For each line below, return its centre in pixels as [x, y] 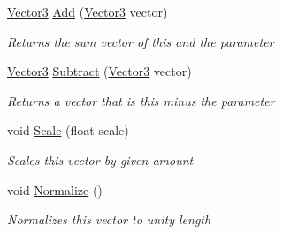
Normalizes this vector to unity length [109, 219]
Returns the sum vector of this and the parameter [141, 41]
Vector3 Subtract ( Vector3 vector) [99, 71]
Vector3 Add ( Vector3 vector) [88, 11]
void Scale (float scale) [68, 130]
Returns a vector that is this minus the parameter [141, 100]
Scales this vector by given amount [100, 159]
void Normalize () [55, 189]
